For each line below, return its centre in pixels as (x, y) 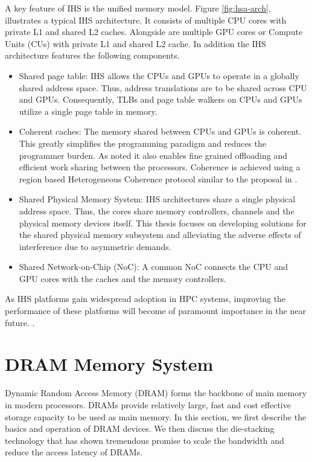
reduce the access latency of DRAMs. (74, 452)
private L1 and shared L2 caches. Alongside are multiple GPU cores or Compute (154, 32)
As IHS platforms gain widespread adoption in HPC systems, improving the (145, 299)
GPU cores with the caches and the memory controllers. (123, 278)
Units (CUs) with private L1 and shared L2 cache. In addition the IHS (135, 43)
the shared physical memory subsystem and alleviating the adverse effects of (160, 235)
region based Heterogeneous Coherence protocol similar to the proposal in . (158, 178)
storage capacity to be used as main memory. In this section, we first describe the (156, 416)
